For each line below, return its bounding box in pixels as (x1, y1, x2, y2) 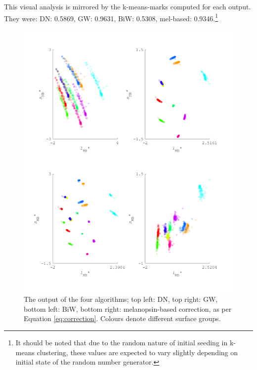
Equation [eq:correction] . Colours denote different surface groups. (24, 313, 221, 324)
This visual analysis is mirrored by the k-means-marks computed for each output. (4, 1, 251, 11)
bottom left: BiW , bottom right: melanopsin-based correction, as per (24, 303, 232, 314)
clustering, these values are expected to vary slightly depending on (37, 347, 238, 357)
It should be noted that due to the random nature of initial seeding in (15, 337, 228, 347)
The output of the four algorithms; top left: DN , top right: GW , (24, 294, 218, 304)
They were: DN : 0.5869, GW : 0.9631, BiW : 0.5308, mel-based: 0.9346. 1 (4, 11, 218, 23)
